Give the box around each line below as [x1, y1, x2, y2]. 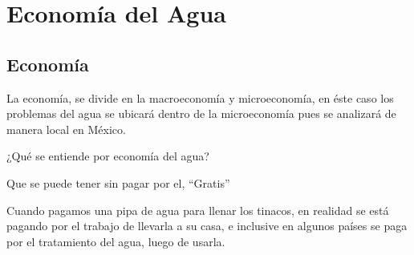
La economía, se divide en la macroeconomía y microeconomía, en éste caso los [6, 89, 394, 106]
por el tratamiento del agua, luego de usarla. [6, 233, 225, 249]
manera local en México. [6, 120, 126, 137]
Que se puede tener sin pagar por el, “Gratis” [6, 174, 230, 191]
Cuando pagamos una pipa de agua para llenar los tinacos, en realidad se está [6, 201, 389, 218]
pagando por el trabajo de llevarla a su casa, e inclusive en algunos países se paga [6, 217, 408, 234]
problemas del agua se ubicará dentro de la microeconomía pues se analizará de [6, 105, 396, 122]
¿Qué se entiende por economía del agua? [6, 148, 209, 164]
